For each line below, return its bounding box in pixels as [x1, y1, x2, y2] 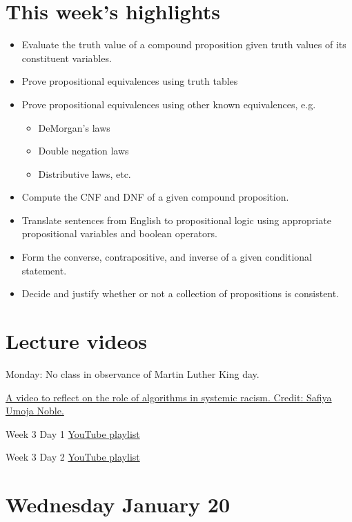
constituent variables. [21, 50, 112, 65]
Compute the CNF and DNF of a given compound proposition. [21, 190, 289, 204]
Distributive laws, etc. [38, 166, 131, 181]
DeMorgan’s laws [38, 120, 110, 134]
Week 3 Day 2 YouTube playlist [6, 450, 140, 464]
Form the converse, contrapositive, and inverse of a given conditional [21, 250, 312, 264]
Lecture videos [6, 327, 147, 355]
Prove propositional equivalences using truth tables [21, 74, 238, 88]
